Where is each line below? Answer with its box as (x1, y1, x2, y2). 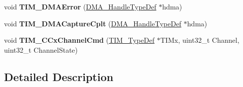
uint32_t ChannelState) (4, 44, 78, 55)
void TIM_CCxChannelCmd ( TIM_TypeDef (4, 35, 155, 45)
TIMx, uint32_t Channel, (160, 35, 239, 45)
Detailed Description (4, 69, 114, 84)
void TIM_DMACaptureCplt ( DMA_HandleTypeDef (4, 18, 181, 28)
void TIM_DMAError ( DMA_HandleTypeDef (4, 1, 156, 11)
